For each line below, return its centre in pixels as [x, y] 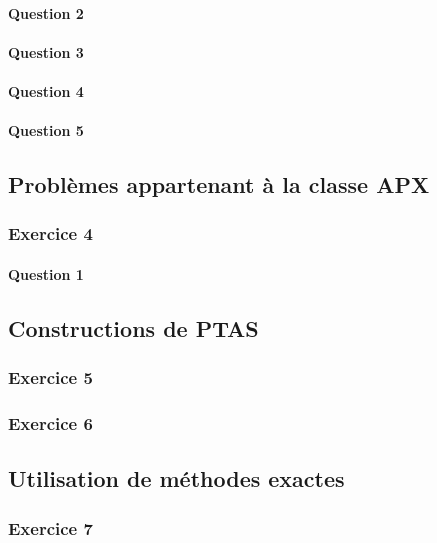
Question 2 [46, 12]
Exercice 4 [50, 233]
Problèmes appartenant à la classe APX [219, 184]
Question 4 [46, 90]
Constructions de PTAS [133, 327]
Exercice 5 [50, 377]
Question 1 [46, 273]
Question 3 [46, 51]
